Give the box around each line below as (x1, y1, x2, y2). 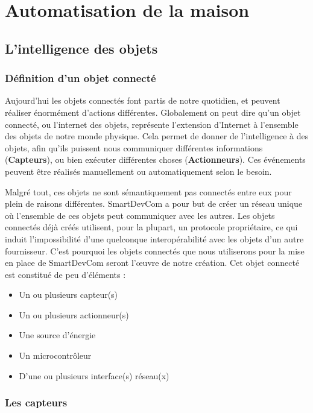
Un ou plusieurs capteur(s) (19, 288, 118, 301)
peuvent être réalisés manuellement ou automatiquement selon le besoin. (5, 165, 272, 177)
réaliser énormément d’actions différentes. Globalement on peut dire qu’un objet (5, 106, 301, 118)
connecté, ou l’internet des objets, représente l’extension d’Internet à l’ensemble (5, 118, 299, 130)
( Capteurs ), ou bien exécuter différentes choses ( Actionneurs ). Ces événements (5, 153, 306, 166)
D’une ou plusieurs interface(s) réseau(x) (19, 369, 169, 382)
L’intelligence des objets (5, 39, 158, 57)
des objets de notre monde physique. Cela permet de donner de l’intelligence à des (5, 130, 309, 142)
